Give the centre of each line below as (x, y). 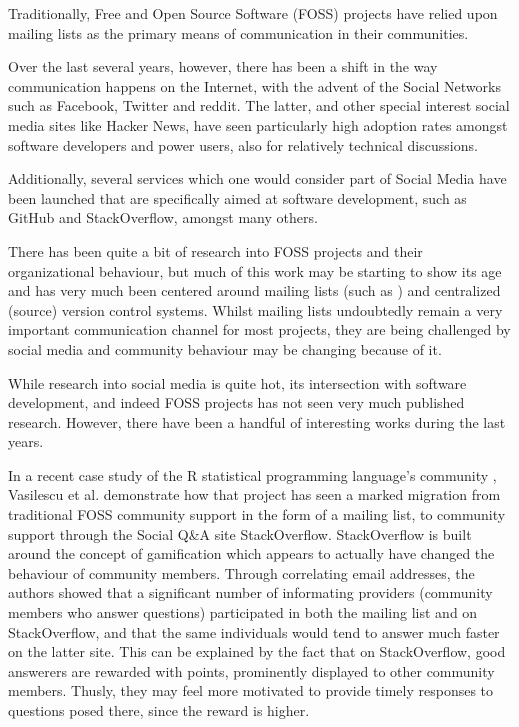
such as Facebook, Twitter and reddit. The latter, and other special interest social (259, 105)
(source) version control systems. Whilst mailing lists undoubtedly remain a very (255, 309)
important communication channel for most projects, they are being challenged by (259, 329)
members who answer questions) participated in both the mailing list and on (243, 612)
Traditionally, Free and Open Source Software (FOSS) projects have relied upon (253, 13)
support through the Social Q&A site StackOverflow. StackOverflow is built (240, 533)
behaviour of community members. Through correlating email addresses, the (241, 572)
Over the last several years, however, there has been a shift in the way (223, 66)
